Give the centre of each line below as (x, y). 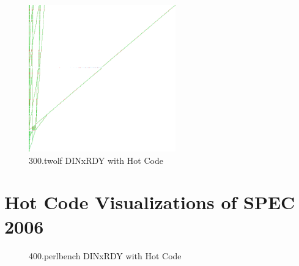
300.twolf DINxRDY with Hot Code (96, 160)
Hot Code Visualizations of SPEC (150, 202)
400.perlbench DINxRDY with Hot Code (105, 255)
